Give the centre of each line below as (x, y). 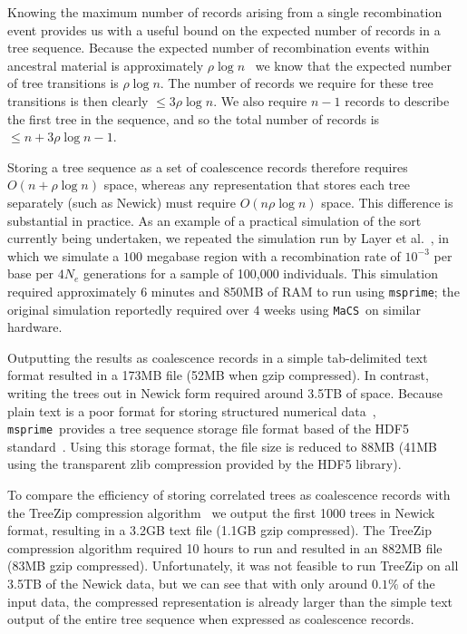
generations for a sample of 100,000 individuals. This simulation (261, 273)
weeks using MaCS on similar (342, 309)
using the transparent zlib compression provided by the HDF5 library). (204, 464)
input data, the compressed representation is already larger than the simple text (230, 601)
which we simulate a (63, 255)
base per (31, 273)
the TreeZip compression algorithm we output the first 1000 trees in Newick (221, 512)
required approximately (72, 291)
